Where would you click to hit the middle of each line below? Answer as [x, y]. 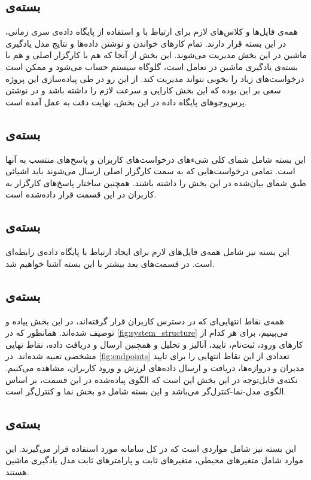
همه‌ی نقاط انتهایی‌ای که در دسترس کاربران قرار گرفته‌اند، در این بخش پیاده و [145, 320]
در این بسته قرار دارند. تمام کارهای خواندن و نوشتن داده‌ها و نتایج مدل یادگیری [146, 43]
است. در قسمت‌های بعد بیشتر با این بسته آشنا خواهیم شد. [110, 263]
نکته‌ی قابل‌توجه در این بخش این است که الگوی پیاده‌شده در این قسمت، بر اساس [152, 379]
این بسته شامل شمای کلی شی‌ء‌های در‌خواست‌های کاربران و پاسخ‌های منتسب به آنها [155, 159]
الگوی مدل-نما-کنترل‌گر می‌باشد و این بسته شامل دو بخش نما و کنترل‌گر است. [146, 391]
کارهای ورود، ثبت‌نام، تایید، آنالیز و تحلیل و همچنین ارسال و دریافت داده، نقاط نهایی [154, 344]
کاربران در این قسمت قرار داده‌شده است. [81, 194]
